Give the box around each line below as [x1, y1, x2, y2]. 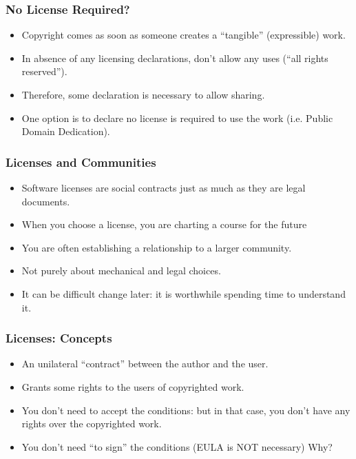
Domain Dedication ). [21, 124, 110, 139]
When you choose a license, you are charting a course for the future [21, 217, 307, 232]
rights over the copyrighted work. [21, 416, 162, 431]
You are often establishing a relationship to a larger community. [21, 240, 292, 254]
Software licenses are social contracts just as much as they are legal [21, 181, 306, 194]
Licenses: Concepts [6, 329, 112, 347]
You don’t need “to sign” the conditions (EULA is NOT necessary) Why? [21, 439, 333, 453]
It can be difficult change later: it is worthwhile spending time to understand [21, 286, 346, 300]
